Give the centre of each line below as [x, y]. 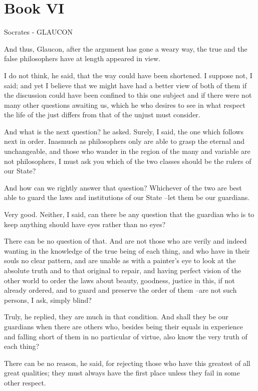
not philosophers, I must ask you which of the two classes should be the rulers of [128, 161]
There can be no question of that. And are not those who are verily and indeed [125, 241]
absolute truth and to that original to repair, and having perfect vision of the [123, 270]
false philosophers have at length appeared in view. [82, 58]
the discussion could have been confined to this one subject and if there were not [128, 95]
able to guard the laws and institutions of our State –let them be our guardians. [127, 197]
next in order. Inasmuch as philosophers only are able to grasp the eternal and [124, 141]
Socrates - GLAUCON [38, 32]
